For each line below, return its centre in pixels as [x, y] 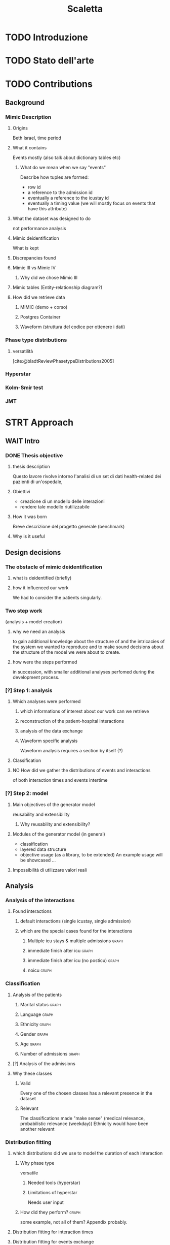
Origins [20, 128]
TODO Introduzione [47, 37]
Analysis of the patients [37, 995]
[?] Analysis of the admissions [44, 1063]
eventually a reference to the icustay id [68, 198]
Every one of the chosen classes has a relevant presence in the [86, 1093]
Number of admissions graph [50, 1054]
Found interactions [32, 911]
